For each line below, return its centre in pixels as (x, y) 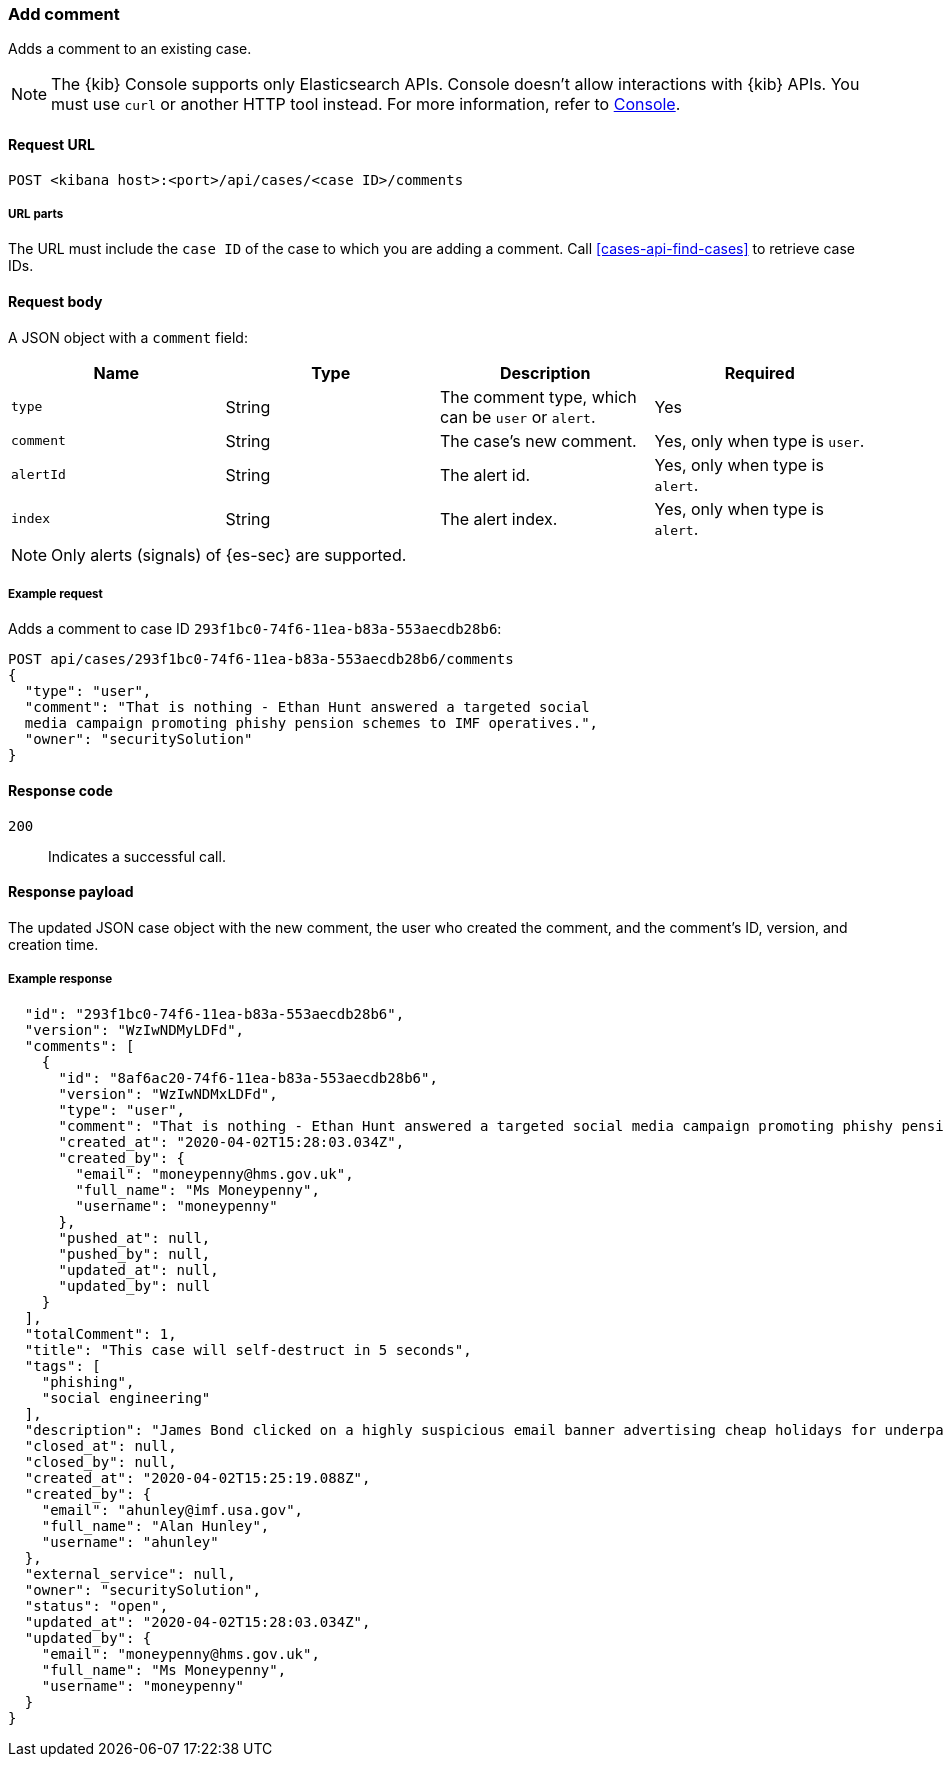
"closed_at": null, (100, 1445)
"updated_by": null (134, 1285)
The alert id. (485, 474)
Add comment (64, 14)
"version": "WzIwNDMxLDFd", (168, 1093)
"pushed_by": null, (134, 1253)
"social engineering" (126, 1397)
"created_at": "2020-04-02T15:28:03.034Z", (231, 1141)
